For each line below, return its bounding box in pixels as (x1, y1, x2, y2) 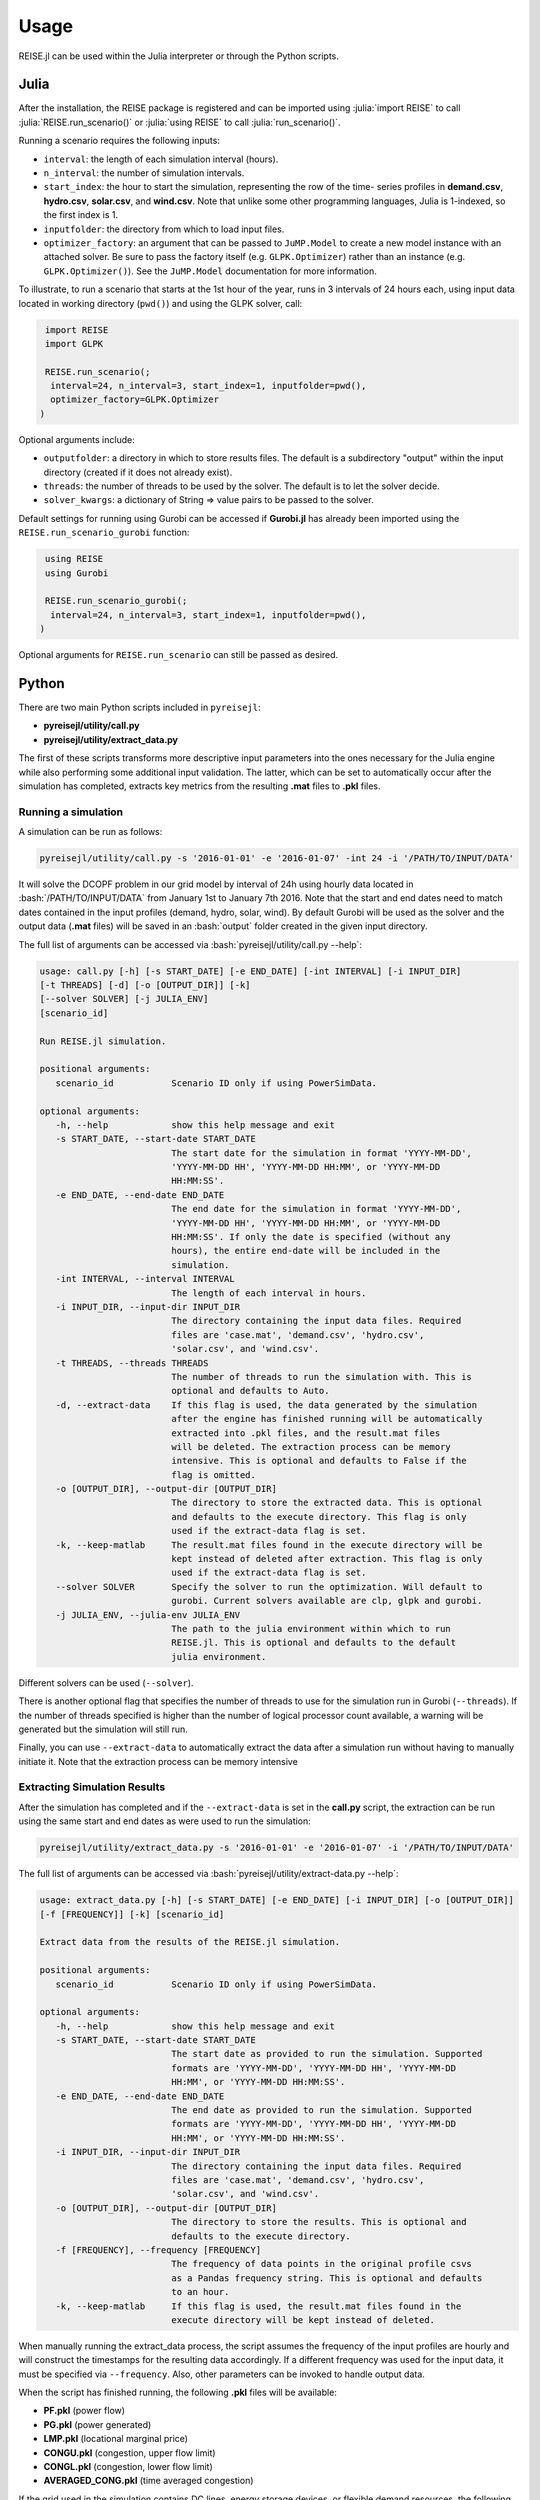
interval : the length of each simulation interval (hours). (43, 153, 279, 165)
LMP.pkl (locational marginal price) (43, 2433, 189, 2445)
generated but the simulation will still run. (18, 1723, 189, 1735)
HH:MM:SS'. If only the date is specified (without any (171, 1231, 452, 1243)
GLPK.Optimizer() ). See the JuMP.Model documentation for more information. (43, 265, 377, 277)
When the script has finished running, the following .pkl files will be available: (18, 2386, 337, 2399)
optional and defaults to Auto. (171, 1385, 330, 1397)
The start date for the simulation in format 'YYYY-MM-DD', (171, 1147, 472, 1159)
